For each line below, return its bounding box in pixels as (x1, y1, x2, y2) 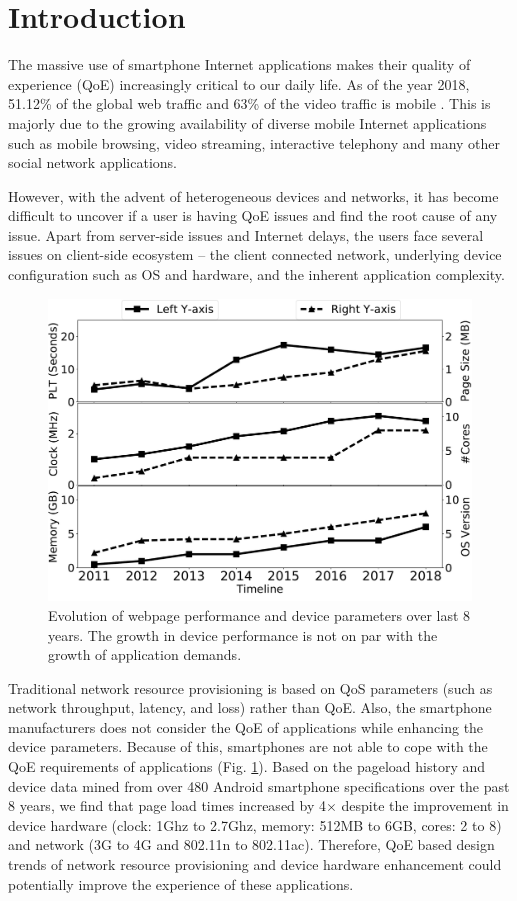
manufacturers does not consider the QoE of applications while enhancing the (8, 716, 484, 737)
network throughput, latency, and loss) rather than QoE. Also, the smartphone (8, 697, 492, 718)
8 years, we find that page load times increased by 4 (8, 795, 326, 816)
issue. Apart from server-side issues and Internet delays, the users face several (8, 224, 484, 245)
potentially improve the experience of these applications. (8, 873, 354, 894)
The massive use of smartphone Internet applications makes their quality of (8, 54, 471, 75)
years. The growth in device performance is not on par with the (48, 624, 438, 645)
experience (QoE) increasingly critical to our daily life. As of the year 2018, (8, 73, 470, 94)
